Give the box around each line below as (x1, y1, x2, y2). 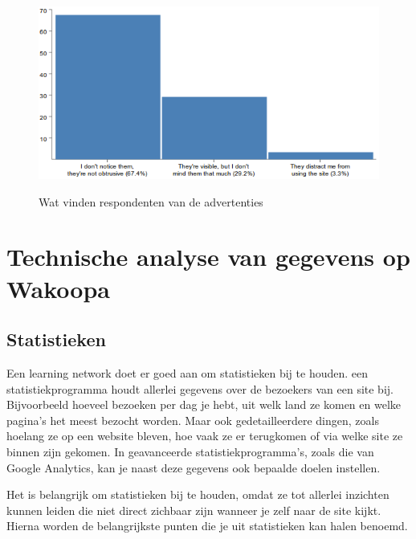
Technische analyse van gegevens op (6, 240, 410, 273)
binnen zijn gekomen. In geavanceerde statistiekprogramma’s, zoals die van (6, 443, 374, 459)
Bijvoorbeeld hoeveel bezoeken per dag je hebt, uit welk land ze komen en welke (6, 396, 402, 413)
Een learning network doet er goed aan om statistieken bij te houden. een (6, 364, 369, 381)
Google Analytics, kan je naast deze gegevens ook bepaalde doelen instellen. (6, 459, 381, 476)
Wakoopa (6, 272, 110, 304)
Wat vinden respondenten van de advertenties (39, 193, 263, 210)
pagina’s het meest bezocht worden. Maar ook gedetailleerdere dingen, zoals (6, 411, 379, 428)
